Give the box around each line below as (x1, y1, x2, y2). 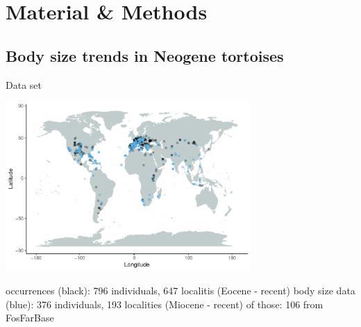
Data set (6, 77, 42, 92)
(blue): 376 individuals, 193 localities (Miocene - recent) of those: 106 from (6, 296, 324, 311)
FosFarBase (6, 310, 54, 325)
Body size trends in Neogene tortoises (6, 44, 284, 66)
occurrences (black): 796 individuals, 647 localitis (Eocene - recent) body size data (6, 283, 355, 297)
